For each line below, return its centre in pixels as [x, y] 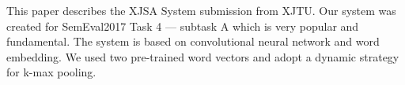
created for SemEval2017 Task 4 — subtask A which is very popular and [183, 26]
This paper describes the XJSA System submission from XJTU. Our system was [201, 10]
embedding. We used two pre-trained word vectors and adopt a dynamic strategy [203, 56]
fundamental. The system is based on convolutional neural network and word [193, 41]
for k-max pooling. [51, 72]
